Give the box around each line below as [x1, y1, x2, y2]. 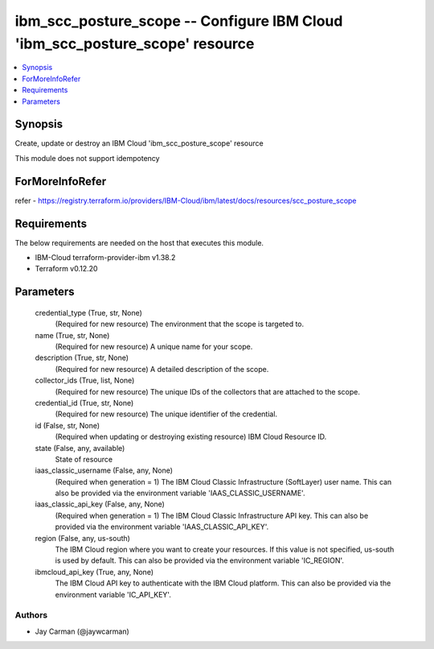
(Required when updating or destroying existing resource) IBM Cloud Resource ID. [55, 432, 327, 442]
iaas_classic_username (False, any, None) [35, 465, 173, 475]
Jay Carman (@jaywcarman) [35, 626, 130, 636]
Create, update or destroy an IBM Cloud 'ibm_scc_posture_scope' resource [14, 138, 264, 148]
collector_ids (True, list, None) [35, 375, 135, 386]
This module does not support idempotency [14, 153, 160, 163]
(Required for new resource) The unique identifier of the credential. [55, 409, 277, 419]
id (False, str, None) [35, 420, 100, 430]
